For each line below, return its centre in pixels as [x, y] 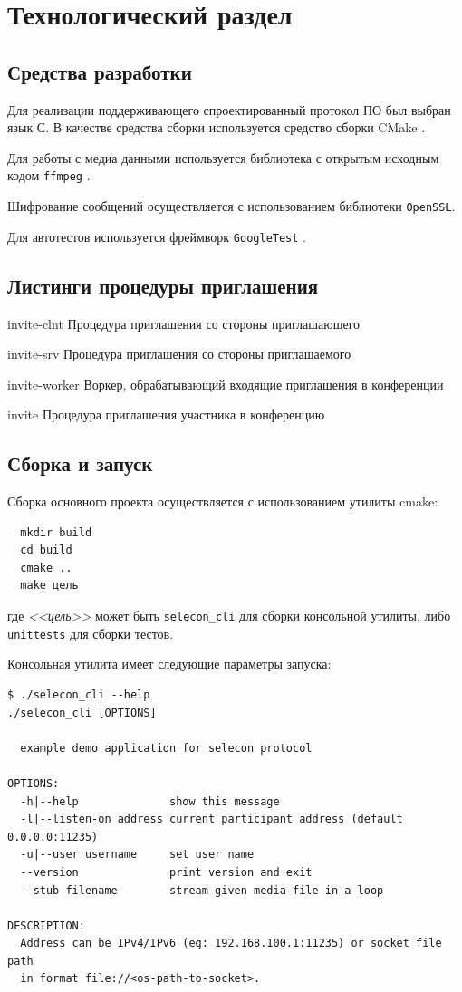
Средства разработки [100, 71]
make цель [49, 586]
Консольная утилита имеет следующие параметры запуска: [169, 664]
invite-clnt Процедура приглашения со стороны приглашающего [184, 323]
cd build [46, 550]
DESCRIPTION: [46, 925]
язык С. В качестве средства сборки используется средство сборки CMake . [217, 127]
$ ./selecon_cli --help [79, 694]
